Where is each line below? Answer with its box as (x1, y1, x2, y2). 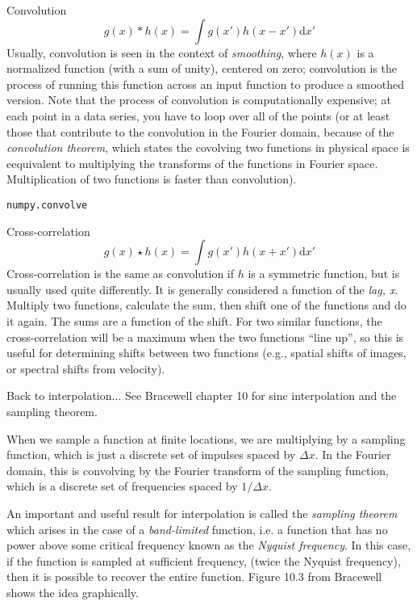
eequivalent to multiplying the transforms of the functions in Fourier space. (6, 154, 378, 171)
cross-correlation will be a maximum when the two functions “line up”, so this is (6, 328, 404, 345)
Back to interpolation (6, 387, 112, 404)
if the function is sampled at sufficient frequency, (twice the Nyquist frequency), (6, 552, 401, 569)
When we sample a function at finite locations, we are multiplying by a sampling (6, 430, 406, 447)
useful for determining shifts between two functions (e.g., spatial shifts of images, (6, 344, 407, 361)
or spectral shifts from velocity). (6, 360, 165, 377)
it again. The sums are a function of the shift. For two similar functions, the (6, 312, 382, 329)
